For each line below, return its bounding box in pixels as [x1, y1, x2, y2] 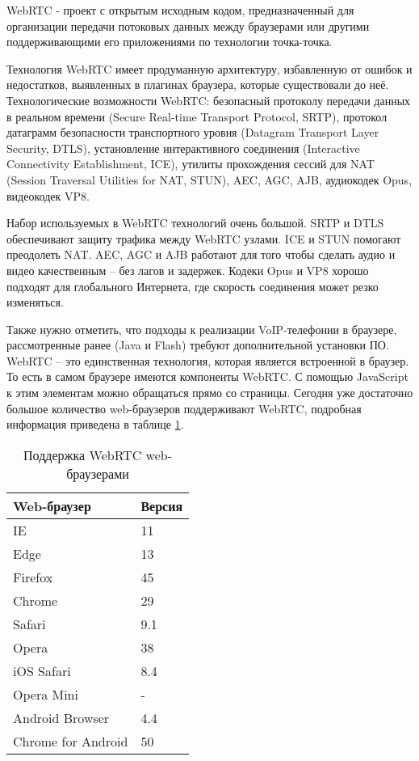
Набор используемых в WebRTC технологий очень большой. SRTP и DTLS [6, 214, 384, 231]
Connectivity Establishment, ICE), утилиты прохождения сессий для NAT [6, 155, 375, 172]
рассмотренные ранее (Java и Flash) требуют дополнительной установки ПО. [6, 336, 389, 353]
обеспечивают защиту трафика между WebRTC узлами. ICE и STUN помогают [6, 230, 401, 247]
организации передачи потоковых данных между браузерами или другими [6, 17, 370, 34]
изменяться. [6, 294, 64, 311]
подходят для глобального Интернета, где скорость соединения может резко [6, 277, 379, 294]
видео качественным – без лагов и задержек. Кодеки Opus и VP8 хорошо [6, 261, 369, 278]
